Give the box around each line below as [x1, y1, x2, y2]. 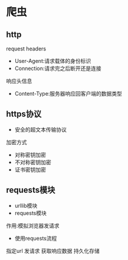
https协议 [6, 109, 42, 119]
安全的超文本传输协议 [14, 126, 67, 133]
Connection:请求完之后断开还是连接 [14, 65, 101, 72]
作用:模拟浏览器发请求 [6, 222, 60, 229]
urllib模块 [14, 202, 38, 209]
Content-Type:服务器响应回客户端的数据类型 [14, 90, 123, 97]
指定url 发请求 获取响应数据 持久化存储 [6, 247, 100, 254]
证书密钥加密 [14, 166, 46, 173]
